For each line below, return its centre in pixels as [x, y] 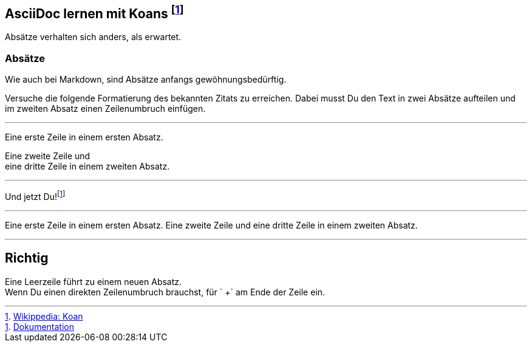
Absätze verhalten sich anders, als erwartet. [93, 37]
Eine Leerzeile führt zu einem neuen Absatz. [94, 281]
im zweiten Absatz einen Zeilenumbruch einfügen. [105, 109]
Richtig [27, 258]
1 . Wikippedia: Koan [44, 316]
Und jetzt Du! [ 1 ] [35, 196]
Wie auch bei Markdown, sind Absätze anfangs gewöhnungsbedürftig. [146, 80]
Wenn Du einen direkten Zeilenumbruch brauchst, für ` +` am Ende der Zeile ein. [165, 292]
